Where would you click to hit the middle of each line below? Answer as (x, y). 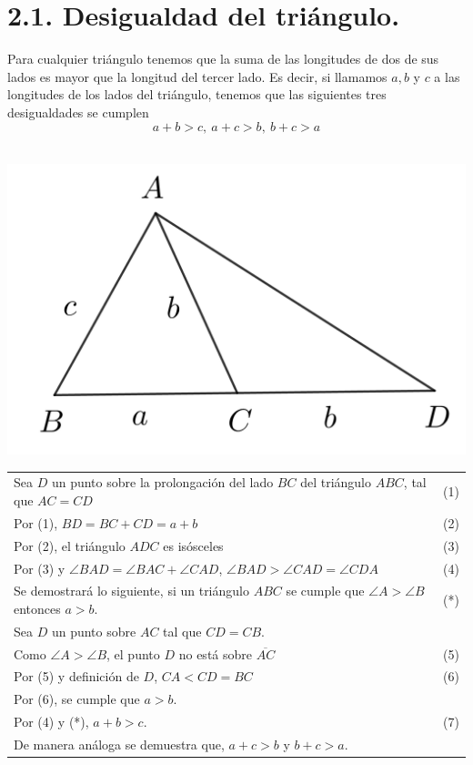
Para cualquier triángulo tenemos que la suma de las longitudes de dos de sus (223, 59)
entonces (37, 608)
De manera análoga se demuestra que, (119, 744)
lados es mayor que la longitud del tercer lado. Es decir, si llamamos (197, 76)
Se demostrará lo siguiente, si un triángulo (131, 591)
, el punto (133, 653)
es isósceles (193, 545)
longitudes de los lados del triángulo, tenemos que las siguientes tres (197, 94)
